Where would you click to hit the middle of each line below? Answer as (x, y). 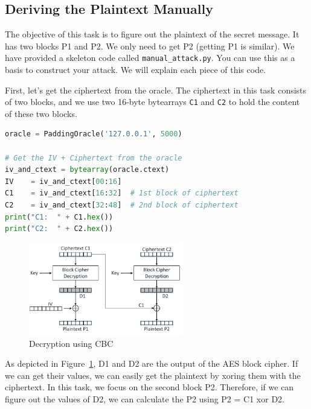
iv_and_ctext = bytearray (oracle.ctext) (87, 170)
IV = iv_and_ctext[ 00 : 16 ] (63, 181)
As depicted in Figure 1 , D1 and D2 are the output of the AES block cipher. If (152, 363)
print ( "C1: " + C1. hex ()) (59, 217)
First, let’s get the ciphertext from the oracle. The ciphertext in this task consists (156, 90)
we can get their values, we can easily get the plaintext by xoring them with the (153, 375)
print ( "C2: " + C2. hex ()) (59, 229)
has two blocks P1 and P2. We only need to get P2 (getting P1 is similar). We (150, 46)
